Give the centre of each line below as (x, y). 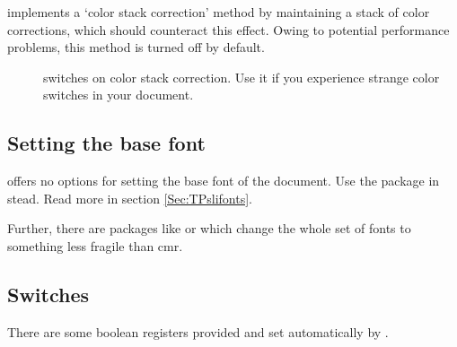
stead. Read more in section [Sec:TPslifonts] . (130, 198)
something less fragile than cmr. (95, 245)
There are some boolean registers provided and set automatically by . (198, 331)
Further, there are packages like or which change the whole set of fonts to (209, 228)
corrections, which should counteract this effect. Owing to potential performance (228, 29)
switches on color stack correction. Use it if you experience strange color (242, 77)
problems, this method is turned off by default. (136, 47)
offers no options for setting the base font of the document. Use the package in (224, 181)
